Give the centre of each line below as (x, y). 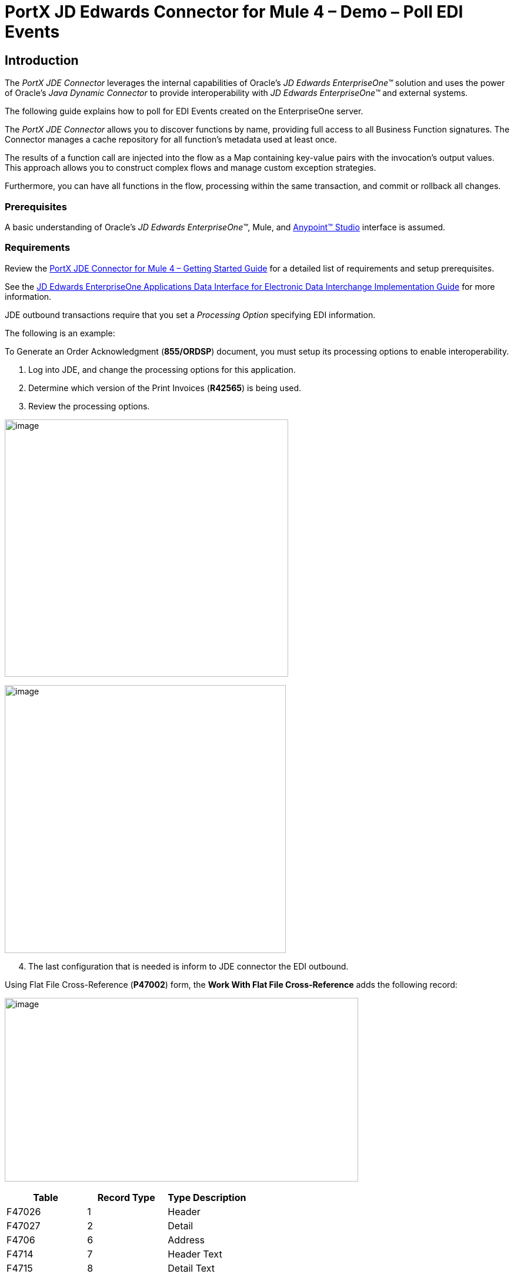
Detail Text (191, 1268)
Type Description (207, 1197)
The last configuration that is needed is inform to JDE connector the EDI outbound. (188, 966)
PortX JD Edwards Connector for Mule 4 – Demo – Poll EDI (234, 12)
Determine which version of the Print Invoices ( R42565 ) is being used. (165, 388)
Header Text (195, 1254)
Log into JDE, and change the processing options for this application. (162, 369)
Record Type (126, 1197)
